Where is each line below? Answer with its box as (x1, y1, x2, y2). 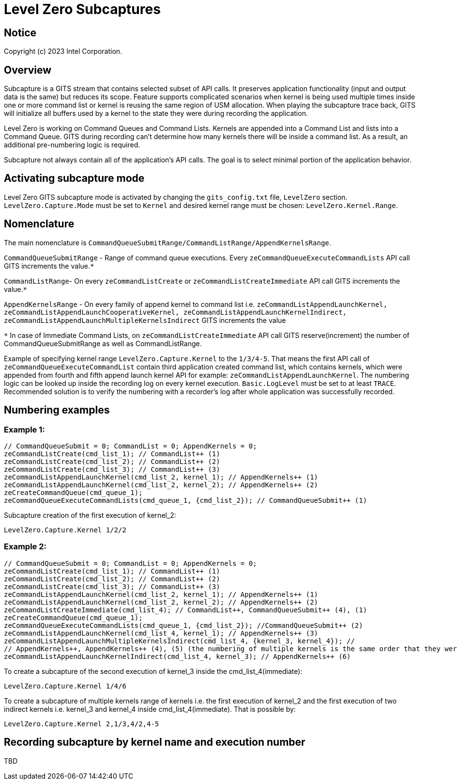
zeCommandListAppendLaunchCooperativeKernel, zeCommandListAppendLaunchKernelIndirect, (4, 308, 347, 316)
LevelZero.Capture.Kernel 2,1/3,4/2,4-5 (4, 720, 159, 728)
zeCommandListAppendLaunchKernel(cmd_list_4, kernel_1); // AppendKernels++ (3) (4, 629, 319, 637)
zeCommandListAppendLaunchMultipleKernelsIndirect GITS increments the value (4, 316, 286, 324)
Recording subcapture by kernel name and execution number (4, 736, 305, 749)
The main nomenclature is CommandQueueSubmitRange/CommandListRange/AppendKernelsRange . (4, 238, 331, 247)
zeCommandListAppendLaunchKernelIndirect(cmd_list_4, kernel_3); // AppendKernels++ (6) (4, 652, 351, 660)
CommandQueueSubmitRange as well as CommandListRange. (4, 339, 202, 348)
